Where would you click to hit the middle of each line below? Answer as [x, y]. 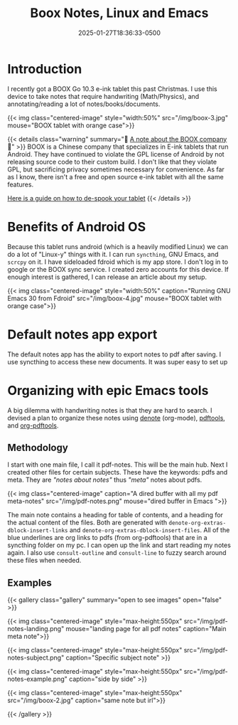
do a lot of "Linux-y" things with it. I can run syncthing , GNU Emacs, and [113, 254]
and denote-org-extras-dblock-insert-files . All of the [150, 530]
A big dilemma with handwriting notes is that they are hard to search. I [110, 410]
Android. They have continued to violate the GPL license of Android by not [116, 154]
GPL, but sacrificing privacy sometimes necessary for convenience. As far [116, 169]
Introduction [45, 69]
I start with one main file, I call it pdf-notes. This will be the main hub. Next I [118, 465]
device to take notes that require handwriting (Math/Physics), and [103, 96]
